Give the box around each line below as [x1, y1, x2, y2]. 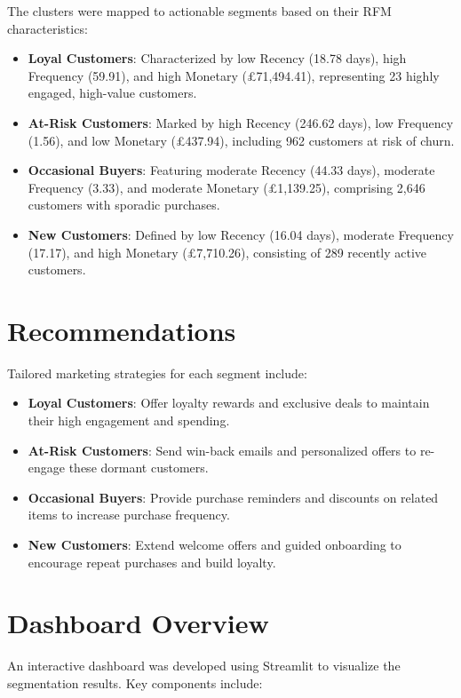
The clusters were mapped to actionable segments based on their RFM [7, 2, 392, 20]
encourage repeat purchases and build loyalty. [28, 552, 276, 571]
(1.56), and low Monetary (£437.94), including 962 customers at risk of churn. [28, 131, 455, 149]
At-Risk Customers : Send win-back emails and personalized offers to [28, 440, 417, 459]
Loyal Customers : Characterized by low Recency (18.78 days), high [28, 49, 407, 67]
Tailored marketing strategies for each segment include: [7, 363, 307, 382]
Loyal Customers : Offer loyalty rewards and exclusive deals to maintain [28, 393, 430, 412]
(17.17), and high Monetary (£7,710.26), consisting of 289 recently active [28, 242, 427, 261]
